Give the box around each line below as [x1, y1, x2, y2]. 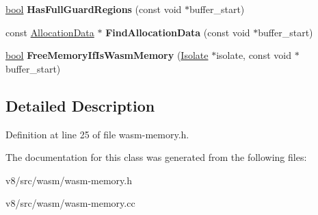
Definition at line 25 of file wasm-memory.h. [5, 127, 189, 141]
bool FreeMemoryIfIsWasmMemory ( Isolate [5, 48, 209, 62]
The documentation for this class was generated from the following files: [5, 150, 307, 164]
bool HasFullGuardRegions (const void [5, 2, 182, 16]
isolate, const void [216, 48, 291, 62]
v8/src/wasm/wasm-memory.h [5, 173, 132, 187]
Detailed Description [5, 94, 155, 116]
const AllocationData [5, 25, 94, 39]
